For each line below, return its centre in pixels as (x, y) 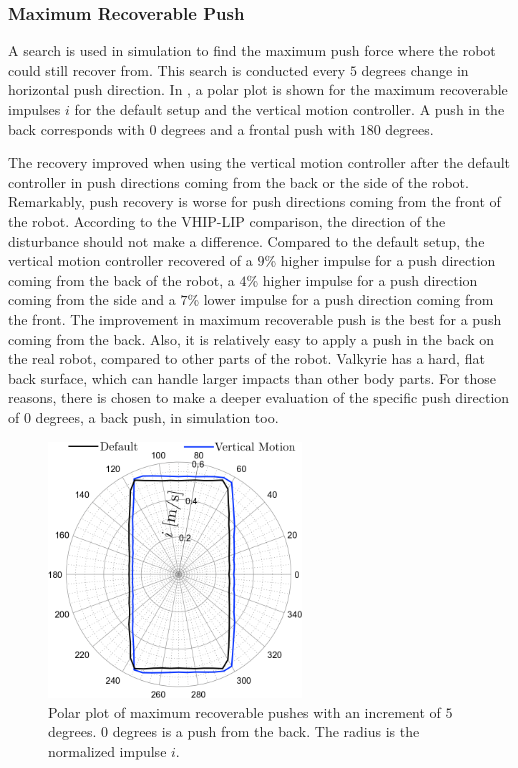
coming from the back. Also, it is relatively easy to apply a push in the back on (251, 338)
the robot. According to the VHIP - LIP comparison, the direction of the (227, 220)
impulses (34, 109)
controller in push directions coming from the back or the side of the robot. (238, 181)
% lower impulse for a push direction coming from (340, 299)
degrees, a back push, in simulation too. (157, 416)
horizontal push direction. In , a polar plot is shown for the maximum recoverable (258, 89)
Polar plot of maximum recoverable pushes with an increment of (244, 711)
